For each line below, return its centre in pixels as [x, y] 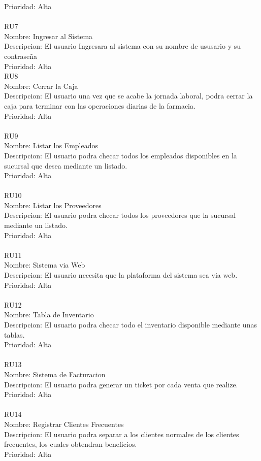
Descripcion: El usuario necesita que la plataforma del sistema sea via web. [121, 275]
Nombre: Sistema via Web [45, 265]
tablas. [14, 334]
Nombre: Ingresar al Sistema [48, 36]
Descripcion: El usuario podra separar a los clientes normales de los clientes [122, 434]
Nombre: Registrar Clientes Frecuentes [64, 424]
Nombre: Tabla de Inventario [49, 315]
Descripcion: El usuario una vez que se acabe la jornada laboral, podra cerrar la [128, 96]
